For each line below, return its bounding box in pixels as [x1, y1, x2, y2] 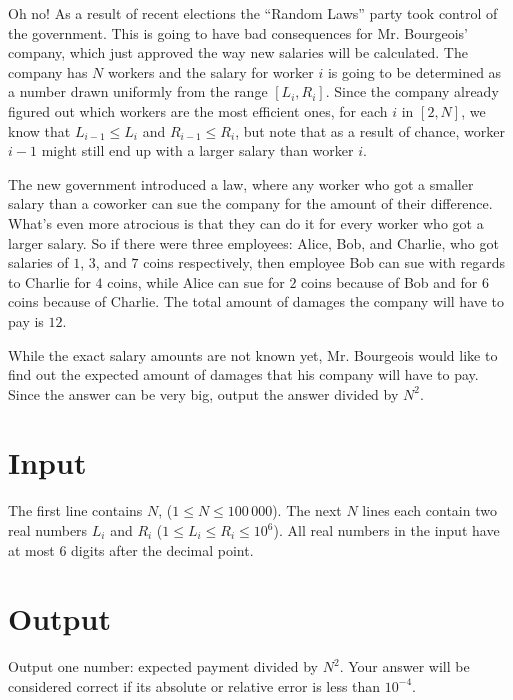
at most [8, 539, 55, 560]
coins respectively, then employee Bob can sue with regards [143, 252, 506, 273]
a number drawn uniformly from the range [8, 81, 268, 102]
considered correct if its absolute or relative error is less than [8, 675, 381, 696]
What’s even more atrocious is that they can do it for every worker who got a [8, 212, 484, 233]
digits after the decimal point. [71, 539, 254, 560]
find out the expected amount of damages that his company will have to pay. [8, 364, 479, 385]
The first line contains [8, 500, 143, 521]
